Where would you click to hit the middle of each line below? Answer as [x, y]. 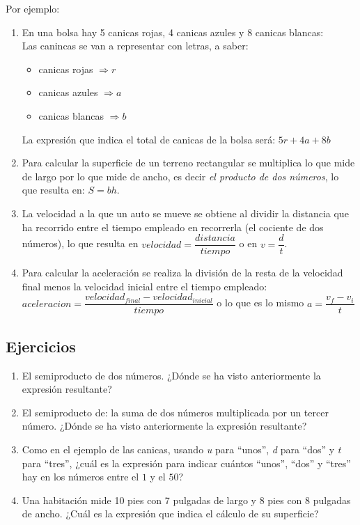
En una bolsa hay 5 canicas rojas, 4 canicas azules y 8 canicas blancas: [173, 32]
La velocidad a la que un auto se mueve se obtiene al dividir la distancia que [185, 213]
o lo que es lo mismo [260, 303]
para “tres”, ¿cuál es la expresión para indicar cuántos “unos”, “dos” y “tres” [186, 463]
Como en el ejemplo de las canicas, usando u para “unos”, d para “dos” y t [181, 449]
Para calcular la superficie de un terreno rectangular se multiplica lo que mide [188, 163]
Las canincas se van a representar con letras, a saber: [135, 46]
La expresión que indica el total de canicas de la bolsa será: [149, 139]
